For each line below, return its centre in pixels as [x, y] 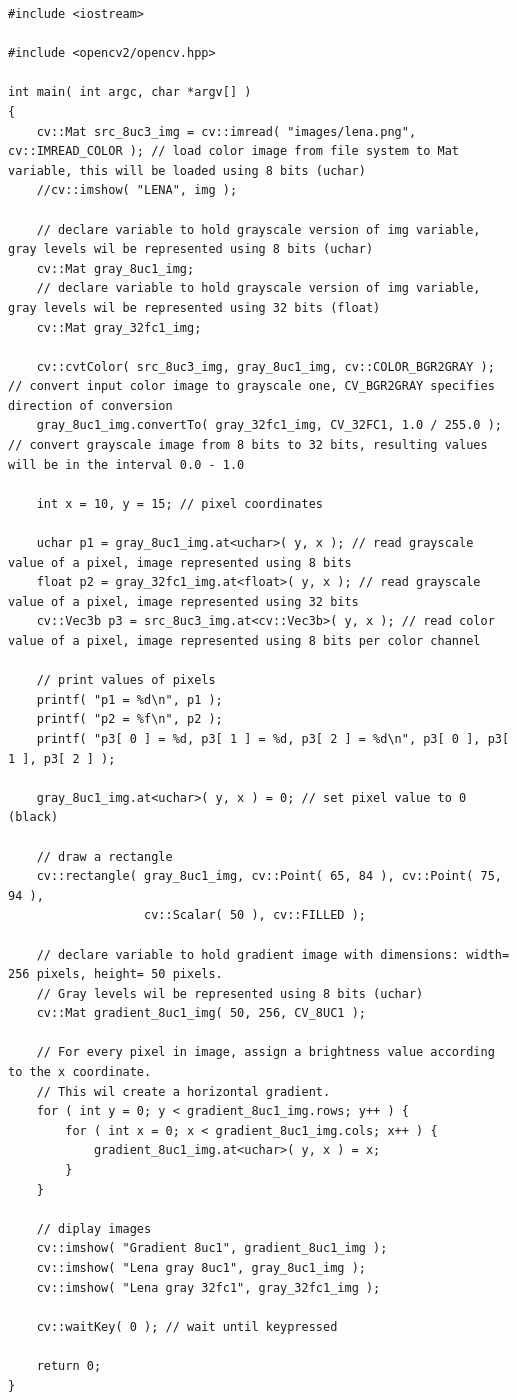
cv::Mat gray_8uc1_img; [115, 268]
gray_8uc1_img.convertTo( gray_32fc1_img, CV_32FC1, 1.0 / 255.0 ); [269, 425]
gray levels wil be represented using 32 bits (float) [194, 307]
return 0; [69, 1365]
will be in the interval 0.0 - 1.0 [126, 464]
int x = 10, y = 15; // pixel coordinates [179, 503]
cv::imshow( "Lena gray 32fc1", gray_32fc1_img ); [208, 1287]
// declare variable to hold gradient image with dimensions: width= [273, 954]
